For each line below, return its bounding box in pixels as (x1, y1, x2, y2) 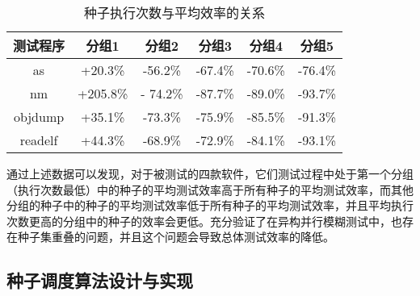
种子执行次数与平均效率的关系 (84, 3, 266, 22)
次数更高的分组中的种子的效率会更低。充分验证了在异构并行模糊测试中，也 (6, 212, 402, 229)
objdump (13, 107, 65, 126)
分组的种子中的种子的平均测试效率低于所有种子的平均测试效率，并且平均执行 (6, 197, 414, 214)
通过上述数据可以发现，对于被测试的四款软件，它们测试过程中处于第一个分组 (6, 165, 414, 181)
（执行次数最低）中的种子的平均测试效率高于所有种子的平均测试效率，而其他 (6, 181, 414, 198)
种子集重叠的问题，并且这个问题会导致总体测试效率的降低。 (17, 228, 334, 245)
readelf (19, 131, 58, 149)
